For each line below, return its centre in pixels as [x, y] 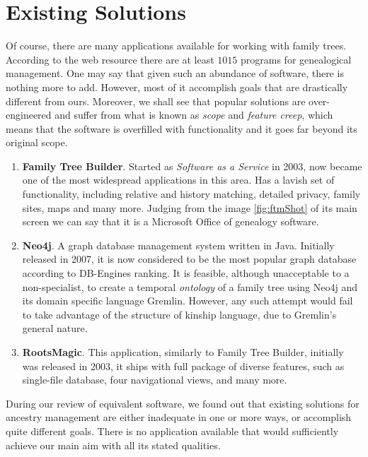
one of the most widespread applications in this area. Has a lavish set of [178, 180]
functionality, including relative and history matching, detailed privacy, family [191, 194]
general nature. [55, 328]
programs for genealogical [296, 59]
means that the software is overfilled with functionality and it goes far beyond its [182, 128]
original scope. [37, 142]
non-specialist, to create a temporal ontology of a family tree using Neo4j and [190, 286]
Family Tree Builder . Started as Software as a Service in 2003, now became [192, 166]
